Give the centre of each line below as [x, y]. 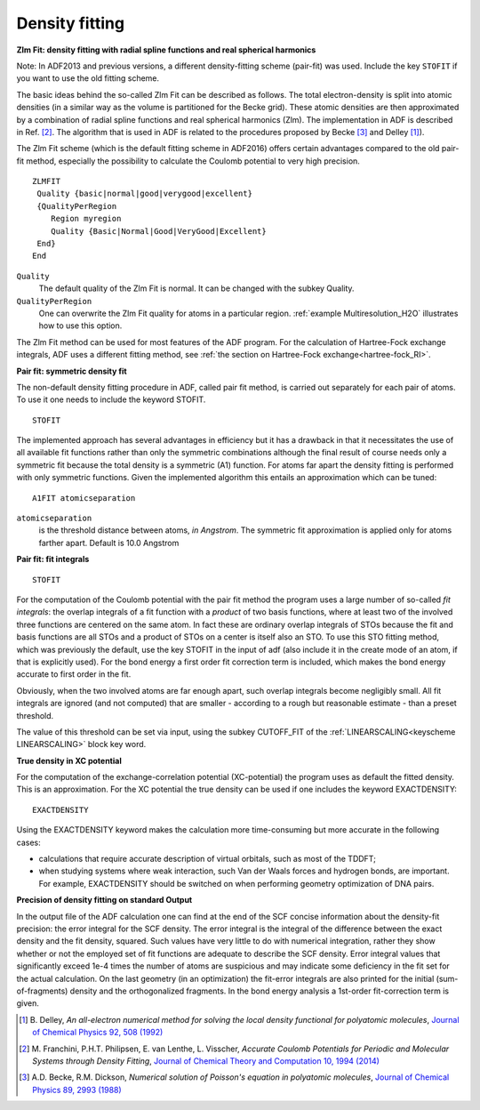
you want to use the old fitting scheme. [88, 78]
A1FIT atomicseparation [84, 498]
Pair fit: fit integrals [53, 559]
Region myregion [86, 219]
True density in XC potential [69, 760]
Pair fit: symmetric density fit [72, 371]
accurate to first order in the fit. [74, 674]
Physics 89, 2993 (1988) [77, 1090]
